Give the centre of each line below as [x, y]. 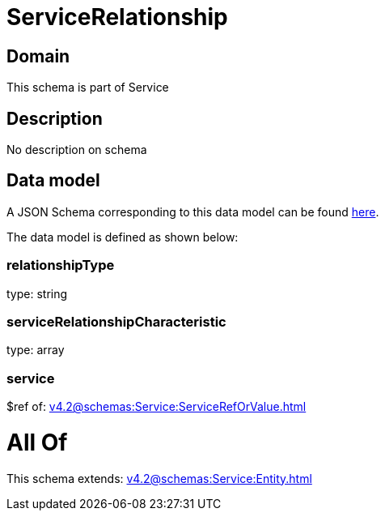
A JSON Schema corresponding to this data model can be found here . [193, 211]
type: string [37, 293]
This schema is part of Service [88, 88]
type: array [36, 350]
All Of [37, 442]
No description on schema [77, 150]
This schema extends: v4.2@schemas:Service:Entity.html [159, 478]
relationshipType [61, 265]
